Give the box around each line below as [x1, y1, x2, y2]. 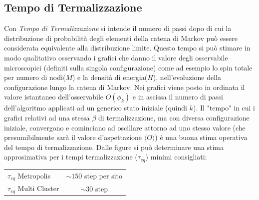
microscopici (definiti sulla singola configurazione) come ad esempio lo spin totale [4, 62, 253, 72]
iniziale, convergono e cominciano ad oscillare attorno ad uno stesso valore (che [4, 122, 246, 132]
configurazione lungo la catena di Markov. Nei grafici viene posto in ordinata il [4, 81, 245, 92]
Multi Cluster [17, 183, 59, 193]
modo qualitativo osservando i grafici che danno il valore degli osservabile [4, 52, 228, 62]
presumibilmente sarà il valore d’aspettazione [4, 132, 142, 142]
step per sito [84, 170, 123, 180]
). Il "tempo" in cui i [193, 102, 255, 113]
